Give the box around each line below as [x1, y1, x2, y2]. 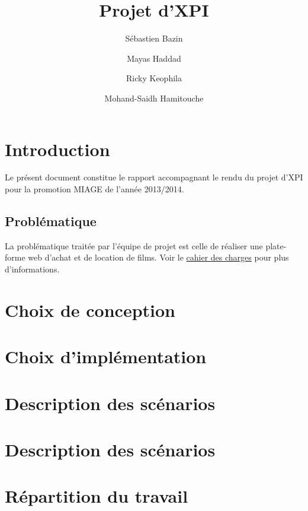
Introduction [5, 137, 110, 161]
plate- [265, 239, 287, 252]
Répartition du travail [5, 484, 188, 508]
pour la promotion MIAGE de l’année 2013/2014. [5, 183, 184, 195]
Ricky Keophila [126, 72, 182, 84]
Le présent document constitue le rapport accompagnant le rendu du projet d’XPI [5, 171, 303, 183]
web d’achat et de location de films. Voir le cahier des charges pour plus [28, 251, 289, 264]
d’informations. [5, 263, 60, 275]
